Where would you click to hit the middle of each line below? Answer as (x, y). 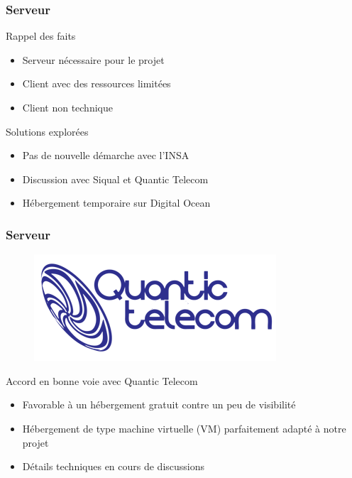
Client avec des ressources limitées (97, 83)
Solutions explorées (47, 131)
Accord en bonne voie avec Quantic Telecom (102, 380)
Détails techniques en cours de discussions (114, 466)
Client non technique (67, 107)
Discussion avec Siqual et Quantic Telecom (115, 179)
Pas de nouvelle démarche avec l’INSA (106, 155)
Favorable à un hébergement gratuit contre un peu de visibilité (159, 404)
